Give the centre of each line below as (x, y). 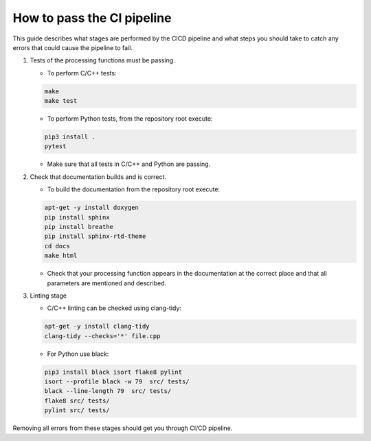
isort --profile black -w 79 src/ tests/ (117, 382)
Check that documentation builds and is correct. (98, 177)
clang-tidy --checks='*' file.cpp (102, 336)
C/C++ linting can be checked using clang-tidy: (114, 308)
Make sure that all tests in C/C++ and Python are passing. (129, 164)
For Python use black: (78, 354)
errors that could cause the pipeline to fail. (73, 47)
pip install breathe (79, 227)
